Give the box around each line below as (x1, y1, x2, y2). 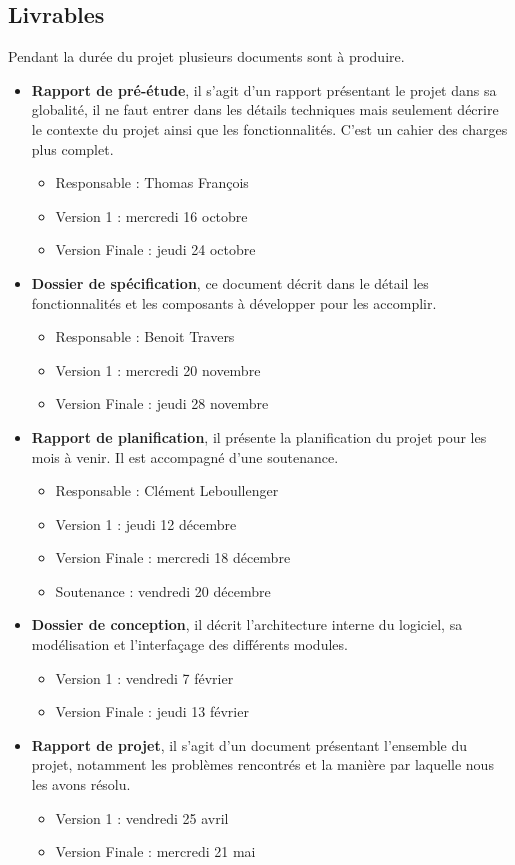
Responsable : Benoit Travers (55, 326, 235, 347)
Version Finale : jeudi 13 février (55, 701, 249, 722)
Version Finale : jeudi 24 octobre (55, 239, 256, 260)
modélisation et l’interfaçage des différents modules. (31, 634, 348, 655)
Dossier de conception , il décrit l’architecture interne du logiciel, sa (31, 614, 463, 635)
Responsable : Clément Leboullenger (55, 480, 279, 501)
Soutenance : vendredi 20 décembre (55, 580, 271, 601)
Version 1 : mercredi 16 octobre (55, 205, 248, 226)
